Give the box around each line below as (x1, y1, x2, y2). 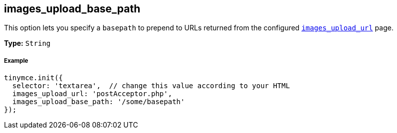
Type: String (4, 39, 51, 48)
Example (4, 57, 28, 64)
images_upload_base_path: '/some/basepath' (12, 98, 185, 106)
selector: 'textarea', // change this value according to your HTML (12, 82, 290, 90)
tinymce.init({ (4, 74, 63, 82)
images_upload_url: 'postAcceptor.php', (12, 90, 173, 98)
